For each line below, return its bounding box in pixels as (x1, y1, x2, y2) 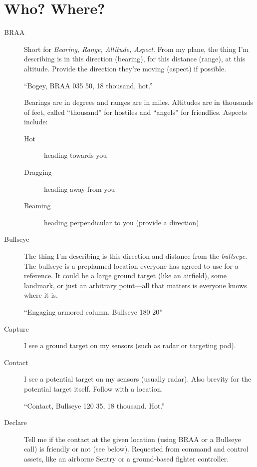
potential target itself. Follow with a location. (24, 383, 163, 394)
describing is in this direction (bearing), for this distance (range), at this (24, 53, 246, 64)
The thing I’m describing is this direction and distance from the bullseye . (24, 251, 248, 261)
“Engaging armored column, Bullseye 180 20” (24, 307, 163, 317)
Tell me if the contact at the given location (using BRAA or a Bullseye (24, 434, 241, 444)
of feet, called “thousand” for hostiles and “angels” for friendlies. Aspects (24, 106, 247, 117)
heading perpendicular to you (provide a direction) (44, 217, 199, 227)
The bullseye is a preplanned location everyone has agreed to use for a (24, 260, 239, 271)
